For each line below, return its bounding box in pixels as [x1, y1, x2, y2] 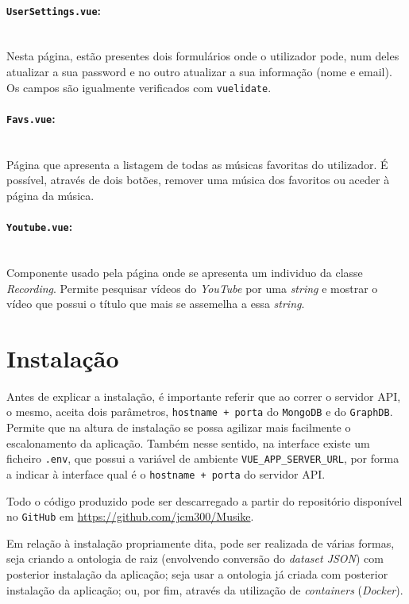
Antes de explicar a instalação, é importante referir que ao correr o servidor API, [6, 387, 401, 404]
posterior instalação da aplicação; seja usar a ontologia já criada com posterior [6, 566, 388, 583]
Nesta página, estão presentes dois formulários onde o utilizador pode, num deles [6, 48, 399, 64]
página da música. [6, 187, 95, 203]
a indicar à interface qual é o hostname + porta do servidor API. [6, 465, 326, 482]
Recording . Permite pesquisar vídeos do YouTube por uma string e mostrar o [6, 279, 378, 296]
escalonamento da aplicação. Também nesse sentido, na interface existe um [6, 434, 370, 451]
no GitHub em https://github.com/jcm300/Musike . [6, 508, 254, 525]
